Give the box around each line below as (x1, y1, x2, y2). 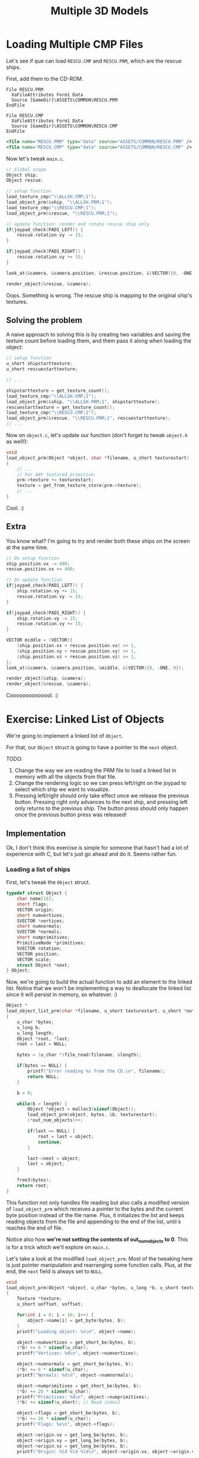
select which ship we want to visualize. (14, 786, 110, 793)
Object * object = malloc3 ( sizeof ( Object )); (27, 1106, 136, 1113)
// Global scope (6, 166, 46, 172)
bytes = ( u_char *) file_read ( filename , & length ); (17, 1052, 142, 1058)
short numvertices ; (17, 912, 65, 918)
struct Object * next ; (17, 962, 70, 968)
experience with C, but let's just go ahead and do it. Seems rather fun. (6, 850, 178, 857)
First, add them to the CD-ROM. (6, 75, 84, 82)
